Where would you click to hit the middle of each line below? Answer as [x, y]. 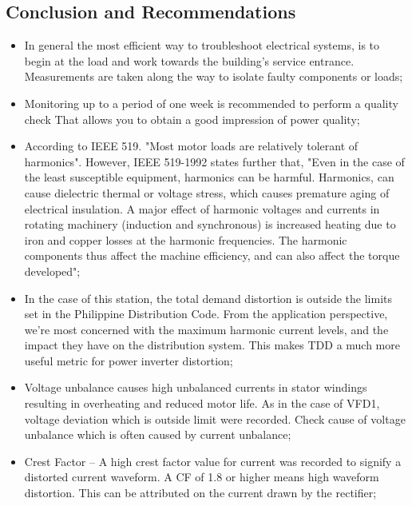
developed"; [52, 271]
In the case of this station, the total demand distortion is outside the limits [208, 298]
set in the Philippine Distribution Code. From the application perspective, [206, 314]
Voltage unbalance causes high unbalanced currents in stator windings [196, 387]
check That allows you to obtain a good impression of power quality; [192, 119]
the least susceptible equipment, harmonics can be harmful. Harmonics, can [209, 177]
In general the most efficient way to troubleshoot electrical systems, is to [202, 45]
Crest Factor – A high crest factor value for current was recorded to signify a [213, 461]
